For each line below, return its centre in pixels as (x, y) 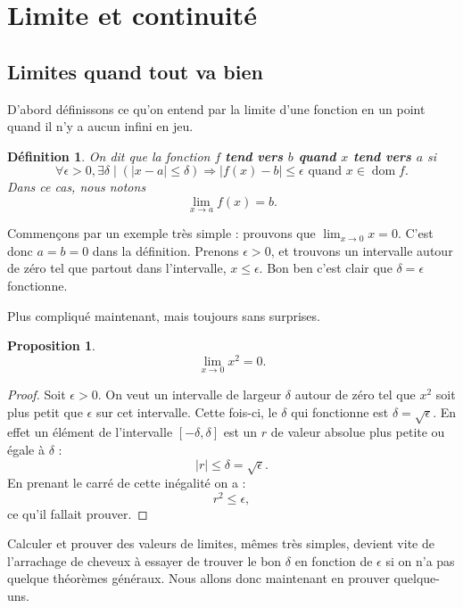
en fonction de (334, 560)
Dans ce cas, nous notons (77, 187)
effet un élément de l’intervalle (90, 432)
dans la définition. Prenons (165, 250)
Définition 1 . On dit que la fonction (109, 156)
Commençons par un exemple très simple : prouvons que (161, 233)
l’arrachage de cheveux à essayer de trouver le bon (145, 560)
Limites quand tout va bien (135, 71)
